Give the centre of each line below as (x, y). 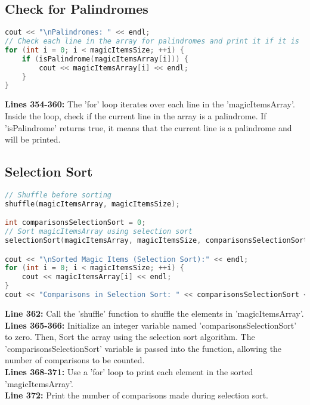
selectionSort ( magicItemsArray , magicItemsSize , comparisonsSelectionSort (156, 241)
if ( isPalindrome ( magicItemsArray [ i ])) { (105, 59)
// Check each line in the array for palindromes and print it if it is (152, 41)
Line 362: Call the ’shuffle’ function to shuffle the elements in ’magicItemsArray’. (154, 313)
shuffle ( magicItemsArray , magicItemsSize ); (92, 204)
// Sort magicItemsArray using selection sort (99, 232)
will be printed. (33, 139)
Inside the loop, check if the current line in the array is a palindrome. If (136, 115)
